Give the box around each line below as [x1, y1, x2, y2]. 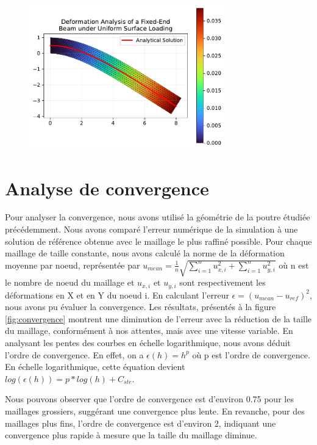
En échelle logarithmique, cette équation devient [5, 360, 185, 373]
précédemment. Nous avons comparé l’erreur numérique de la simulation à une [5, 223, 298, 236]
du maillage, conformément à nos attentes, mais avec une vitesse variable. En [5, 324, 293, 337]
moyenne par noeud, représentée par [5, 258, 140, 271]
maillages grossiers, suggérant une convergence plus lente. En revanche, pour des [5, 404, 305, 417]
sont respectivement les [179, 276, 266, 289]
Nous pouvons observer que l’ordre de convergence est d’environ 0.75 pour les [5, 393, 294, 405]
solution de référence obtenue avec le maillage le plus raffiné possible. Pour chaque [5, 234, 312, 247]
